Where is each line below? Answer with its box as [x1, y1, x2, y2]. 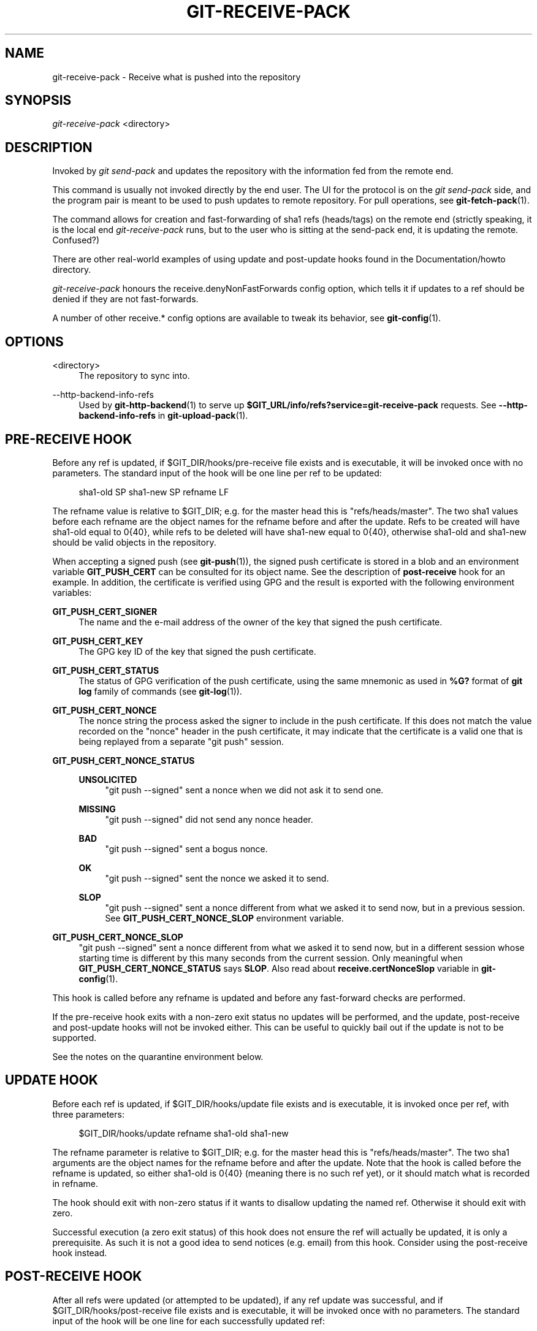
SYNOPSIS [5, 93, 72, 109]
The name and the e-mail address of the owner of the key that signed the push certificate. [78, 616, 443, 627]
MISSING [78, 803, 116, 814]
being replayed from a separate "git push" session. [78, 736, 284, 747]
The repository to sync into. [78, 370, 190, 381]
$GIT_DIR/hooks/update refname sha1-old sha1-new [78, 1127, 289, 1138]
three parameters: [52, 1108, 124, 1119]
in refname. [52, 1178, 98, 1189]
